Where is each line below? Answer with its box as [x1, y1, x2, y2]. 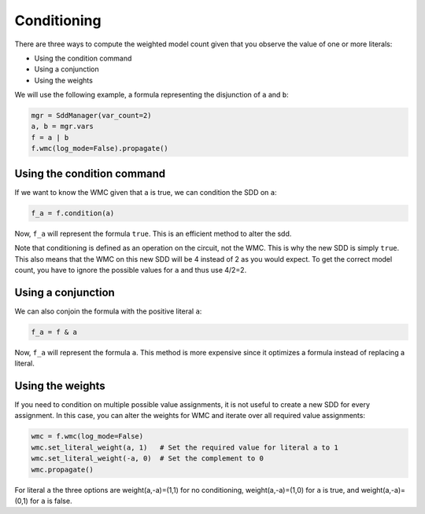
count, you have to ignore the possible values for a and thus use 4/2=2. [14, 265, 247, 274]
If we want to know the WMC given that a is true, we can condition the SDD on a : [14, 187, 277, 196]
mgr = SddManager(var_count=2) [31, 111, 153, 120]
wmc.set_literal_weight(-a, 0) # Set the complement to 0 [31, 454, 264, 463]
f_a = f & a [31, 327, 78, 336]
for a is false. [30, 496, 72, 505]
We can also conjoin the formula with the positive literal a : [14, 307, 202, 316]
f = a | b [31, 133, 69, 141]
